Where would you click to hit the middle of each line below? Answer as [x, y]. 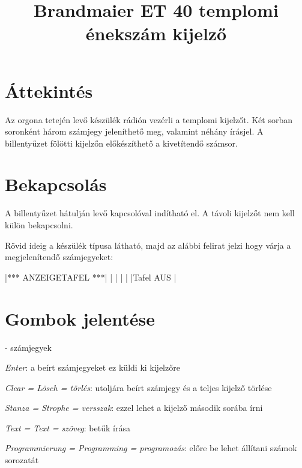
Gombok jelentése [80, 318]
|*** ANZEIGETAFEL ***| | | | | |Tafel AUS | [91, 277]
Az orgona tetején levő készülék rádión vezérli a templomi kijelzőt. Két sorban [149, 119]
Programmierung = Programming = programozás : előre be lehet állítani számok [151, 448]
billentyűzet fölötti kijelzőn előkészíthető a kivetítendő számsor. [121, 143]
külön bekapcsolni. [39, 225]
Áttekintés [49, 90]
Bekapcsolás [56, 184]
